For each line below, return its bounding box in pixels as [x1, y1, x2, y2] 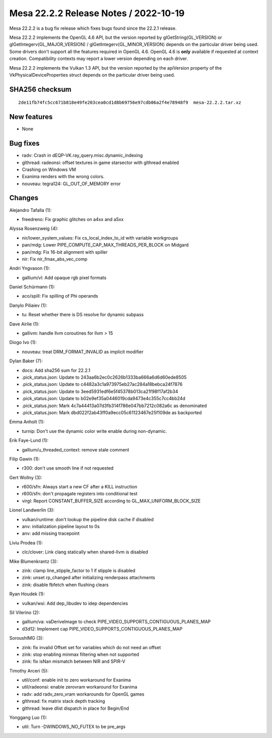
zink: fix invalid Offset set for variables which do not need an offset [22, 644, 161, 650]
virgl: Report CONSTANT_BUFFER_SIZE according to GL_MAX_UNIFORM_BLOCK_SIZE [22, 497, 201, 504]
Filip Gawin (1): [9, 456, 40, 462]
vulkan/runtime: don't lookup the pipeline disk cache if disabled [22, 516, 154, 522]
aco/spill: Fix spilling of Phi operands [22, 293, 98, 299]
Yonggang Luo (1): [9, 714, 47, 721]
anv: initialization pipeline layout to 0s [22, 524, 100, 530]
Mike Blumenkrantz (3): [9, 558, 58, 564]
